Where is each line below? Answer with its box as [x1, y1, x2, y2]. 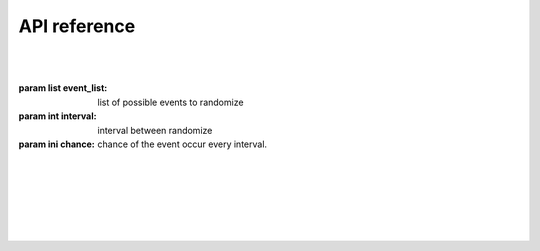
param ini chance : [18, 138, 95, 150]
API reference [18, 15, 136, 37]
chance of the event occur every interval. [97, 138, 268, 150]
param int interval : [18, 110, 97, 122]
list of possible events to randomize [97, 96, 244, 108]
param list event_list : [18, 82, 108, 94]
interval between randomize [97, 124, 213, 136]
